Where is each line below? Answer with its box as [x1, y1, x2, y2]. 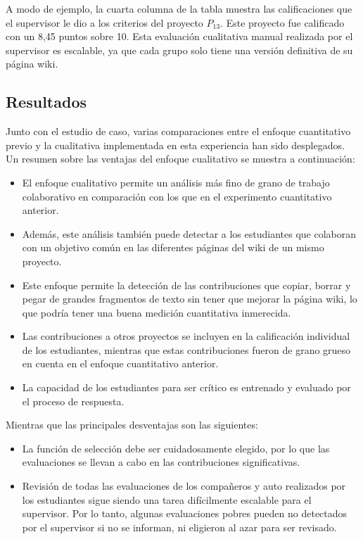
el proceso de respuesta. [22, 393, 125, 408]
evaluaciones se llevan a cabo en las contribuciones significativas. [22, 455, 300, 469]
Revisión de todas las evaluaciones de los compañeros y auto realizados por [22, 478, 346, 493]
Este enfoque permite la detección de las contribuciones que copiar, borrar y [22, 277, 351, 292]
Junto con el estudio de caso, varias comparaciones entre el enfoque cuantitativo [6, 124, 351, 139]
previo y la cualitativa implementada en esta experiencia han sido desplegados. [6, 137, 345, 152]
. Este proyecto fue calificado [220, 15, 345, 30]
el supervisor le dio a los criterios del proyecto [6, 15, 203, 30]
